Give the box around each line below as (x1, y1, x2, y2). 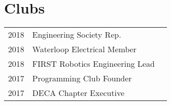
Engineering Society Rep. (32, 29, 122, 41)
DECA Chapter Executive (32, 87, 125, 99)
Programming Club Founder (32, 72, 132, 84)
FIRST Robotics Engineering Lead (32, 58, 155, 70)
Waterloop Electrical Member (32, 43, 137, 55)
